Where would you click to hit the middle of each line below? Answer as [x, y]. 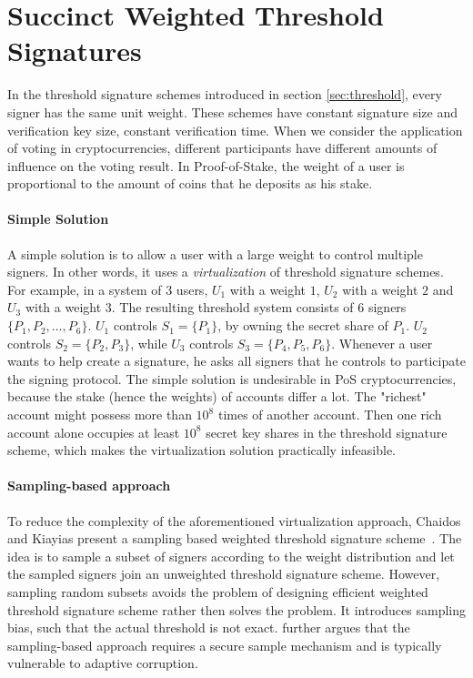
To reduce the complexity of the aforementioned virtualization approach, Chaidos [234, 520]
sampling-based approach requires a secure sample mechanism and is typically [225, 645]
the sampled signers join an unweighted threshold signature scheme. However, [224, 574]
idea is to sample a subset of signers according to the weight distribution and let [231, 556]
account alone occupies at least [94, 432]
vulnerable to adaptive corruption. [103, 663]
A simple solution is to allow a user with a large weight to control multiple [215, 253]
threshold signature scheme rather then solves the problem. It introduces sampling [236, 609]
